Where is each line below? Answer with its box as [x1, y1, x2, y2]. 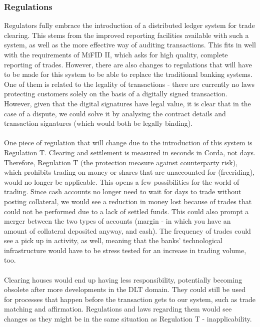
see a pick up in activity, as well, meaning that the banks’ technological [4, 235, 222, 246]
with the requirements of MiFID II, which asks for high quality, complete [4, 49, 228, 59]
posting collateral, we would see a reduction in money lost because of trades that [4, 196, 252, 206]
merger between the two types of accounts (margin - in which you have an [4, 216, 231, 226]
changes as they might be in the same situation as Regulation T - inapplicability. [4, 314, 252, 324]
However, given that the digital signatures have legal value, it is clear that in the [4, 98, 251, 108]
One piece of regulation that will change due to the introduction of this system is [4, 137, 252, 148]
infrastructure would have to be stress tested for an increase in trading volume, [4, 245, 246, 255]
